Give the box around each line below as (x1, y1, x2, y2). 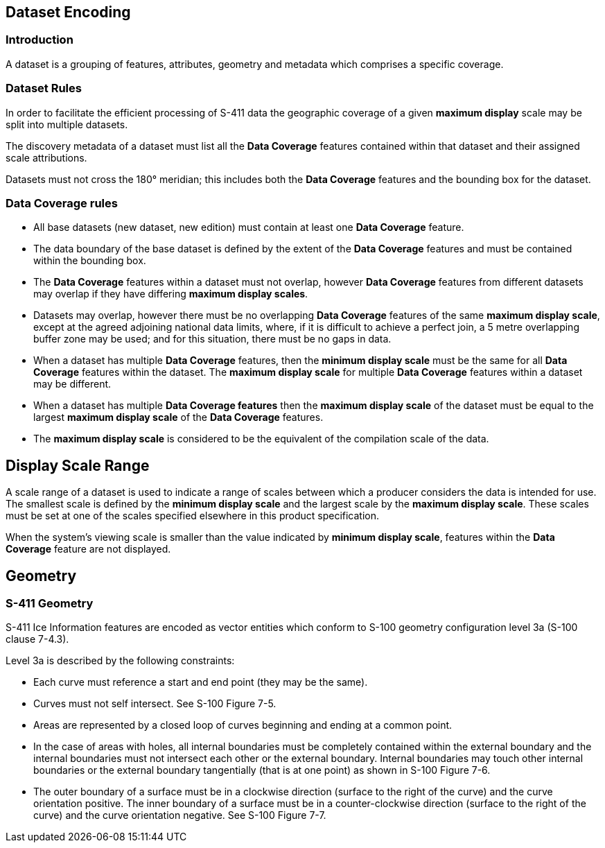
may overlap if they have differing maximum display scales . (33, 288, 308, 300)
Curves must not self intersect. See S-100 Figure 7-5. (33, 698, 277, 710)
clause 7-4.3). (6, 633, 69, 646)
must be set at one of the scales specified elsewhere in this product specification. (6, 510, 380, 522)
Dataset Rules (6, 81, 82, 96)
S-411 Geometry (6, 596, 94, 610)
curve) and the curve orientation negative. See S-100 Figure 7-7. (33, 809, 326, 822)
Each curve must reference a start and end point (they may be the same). (33, 676, 368, 689)
